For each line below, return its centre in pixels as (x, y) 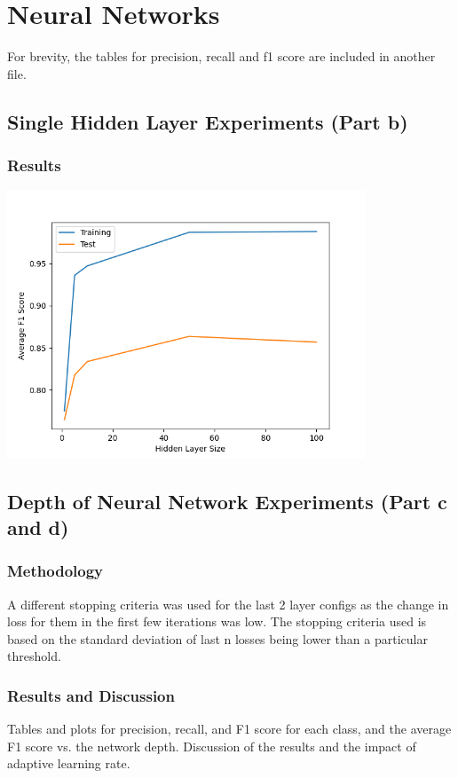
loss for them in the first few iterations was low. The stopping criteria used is (217, 621)
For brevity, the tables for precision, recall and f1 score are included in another (221, 56)
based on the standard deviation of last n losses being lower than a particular (217, 638)
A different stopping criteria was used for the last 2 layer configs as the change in (228, 604)
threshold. (34, 656)
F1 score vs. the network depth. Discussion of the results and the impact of (212, 746)
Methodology (55, 571)
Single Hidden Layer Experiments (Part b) (208, 121)
